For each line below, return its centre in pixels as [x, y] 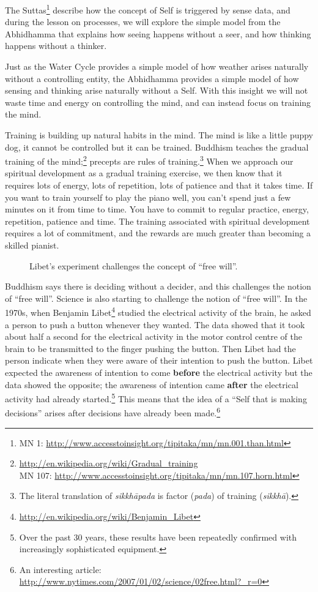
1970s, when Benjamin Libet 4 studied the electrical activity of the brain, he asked [158, 312]
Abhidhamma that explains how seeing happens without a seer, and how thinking [158, 33]
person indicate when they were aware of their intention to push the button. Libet [159, 360]
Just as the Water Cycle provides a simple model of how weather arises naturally [157, 66]
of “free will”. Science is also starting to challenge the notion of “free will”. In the [156, 298]
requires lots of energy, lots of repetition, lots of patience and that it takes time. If [159, 185]
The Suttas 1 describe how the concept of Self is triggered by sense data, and [148, 9]
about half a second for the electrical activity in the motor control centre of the [153, 336]
